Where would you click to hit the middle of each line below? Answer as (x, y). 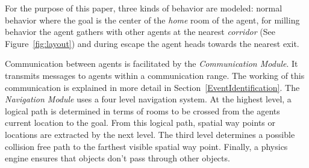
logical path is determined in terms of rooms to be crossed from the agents (142, 110)
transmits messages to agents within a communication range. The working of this (155, 75)
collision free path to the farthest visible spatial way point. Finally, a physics (146, 146)
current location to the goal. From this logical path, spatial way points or (140, 123)
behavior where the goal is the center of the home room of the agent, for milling (152, 20)
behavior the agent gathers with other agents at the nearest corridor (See (140, 32)
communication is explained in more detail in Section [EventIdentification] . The (152, 87)
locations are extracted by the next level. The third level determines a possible (150, 134)
